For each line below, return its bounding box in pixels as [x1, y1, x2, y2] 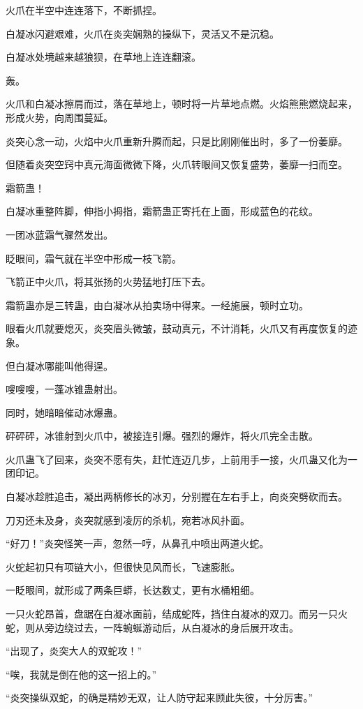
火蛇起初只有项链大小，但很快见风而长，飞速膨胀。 [6, 559, 240, 574]
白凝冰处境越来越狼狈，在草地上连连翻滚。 [6, 50, 201, 64]
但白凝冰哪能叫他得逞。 [6, 358, 113, 373]
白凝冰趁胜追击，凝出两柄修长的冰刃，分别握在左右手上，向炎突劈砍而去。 [6, 489, 348, 504]
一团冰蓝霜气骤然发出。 [6, 227, 113, 241]
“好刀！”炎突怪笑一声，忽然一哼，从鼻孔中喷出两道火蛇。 [6, 536, 269, 551]
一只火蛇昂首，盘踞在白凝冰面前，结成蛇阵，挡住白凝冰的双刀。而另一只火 [6, 606, 348, 621]
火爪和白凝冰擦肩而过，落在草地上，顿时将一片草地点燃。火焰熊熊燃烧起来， [6, 96, 357, 111]
